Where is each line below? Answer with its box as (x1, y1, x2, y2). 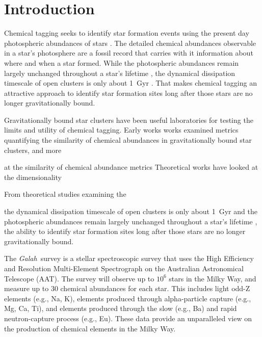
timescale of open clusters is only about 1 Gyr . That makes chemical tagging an (4, 77, 257, 88)
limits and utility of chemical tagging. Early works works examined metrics (4, 124, 239, 135)
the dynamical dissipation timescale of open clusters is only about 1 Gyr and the (4, 206, 257, 217)
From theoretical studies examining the (4, 189, 126, 199)
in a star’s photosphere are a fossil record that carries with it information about (4, 47, 253, 58)
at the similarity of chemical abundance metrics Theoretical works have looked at (4, 162, 258, 172)
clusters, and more (4, 144, 62, 155)
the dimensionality (4, 171, 62, 182)
